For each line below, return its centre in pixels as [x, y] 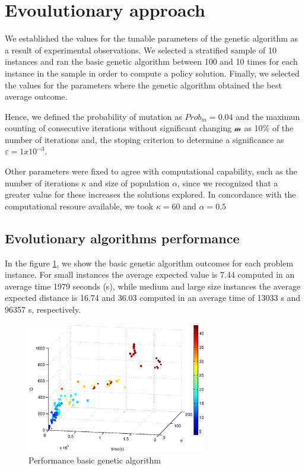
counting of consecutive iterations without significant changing [118, 128]
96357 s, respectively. [43, 309]
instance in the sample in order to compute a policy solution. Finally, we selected [152, 73]
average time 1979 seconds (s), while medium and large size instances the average [153, 286]
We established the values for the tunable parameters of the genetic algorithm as [152, 38]
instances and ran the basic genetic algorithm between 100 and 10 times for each [151, 61]
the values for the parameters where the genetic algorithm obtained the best [143, 85]
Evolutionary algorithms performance [122, 238]
